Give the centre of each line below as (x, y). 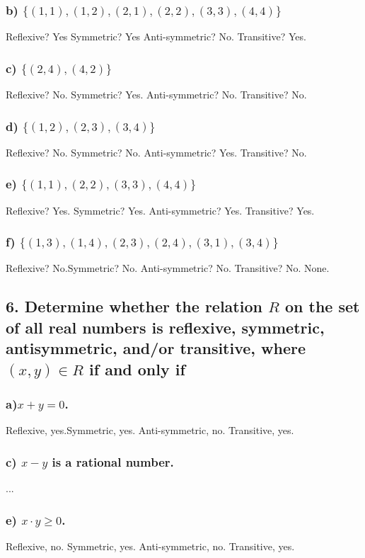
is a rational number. (113, 461)
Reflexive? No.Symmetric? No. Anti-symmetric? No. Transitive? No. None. (168, 268)
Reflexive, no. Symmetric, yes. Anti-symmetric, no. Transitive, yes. (150, 546)
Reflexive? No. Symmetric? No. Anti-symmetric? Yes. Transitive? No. (156, 152)
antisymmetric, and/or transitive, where (156, 348)
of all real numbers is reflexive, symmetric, (165, 327)
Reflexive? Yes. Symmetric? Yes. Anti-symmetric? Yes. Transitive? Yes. (160, 210)
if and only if (137, 369)
